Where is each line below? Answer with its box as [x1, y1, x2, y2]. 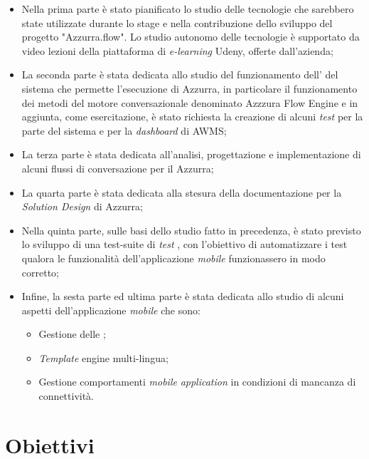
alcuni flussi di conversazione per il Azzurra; [21, 160, 214, 175]
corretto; [21, 264, 59, 279]
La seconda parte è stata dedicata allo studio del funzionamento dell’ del [21, 67, 338, 82]
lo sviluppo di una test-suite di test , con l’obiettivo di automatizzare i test [21, 237, 348, 252]
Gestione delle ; [38, 326, 106, 341]
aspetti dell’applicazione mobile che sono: [21, 302, 200, 317]
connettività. [38, 388, 94, 403]
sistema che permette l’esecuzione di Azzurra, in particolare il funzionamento [21, 81, 358, 96]
